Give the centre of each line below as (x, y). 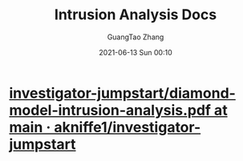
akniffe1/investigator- (128, 127)
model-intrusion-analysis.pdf (110, 110)
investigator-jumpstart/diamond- (122, 93)
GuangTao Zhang (136, 37)
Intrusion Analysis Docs (136, 15)
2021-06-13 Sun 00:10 (136, 52)
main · (30, 127)
